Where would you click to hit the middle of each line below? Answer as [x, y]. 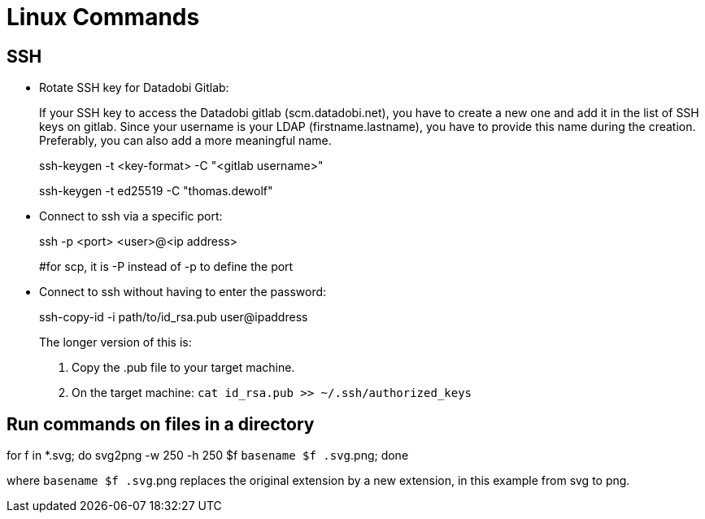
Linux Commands [103, 17]
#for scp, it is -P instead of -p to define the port [166, 267]
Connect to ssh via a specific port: [131, 216]
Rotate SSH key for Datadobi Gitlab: [134, 88]
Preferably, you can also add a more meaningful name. [185, 141]
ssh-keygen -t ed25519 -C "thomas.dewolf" [156, 191]
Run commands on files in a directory [161, 424]
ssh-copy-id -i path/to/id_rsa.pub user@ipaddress [174, 317]
